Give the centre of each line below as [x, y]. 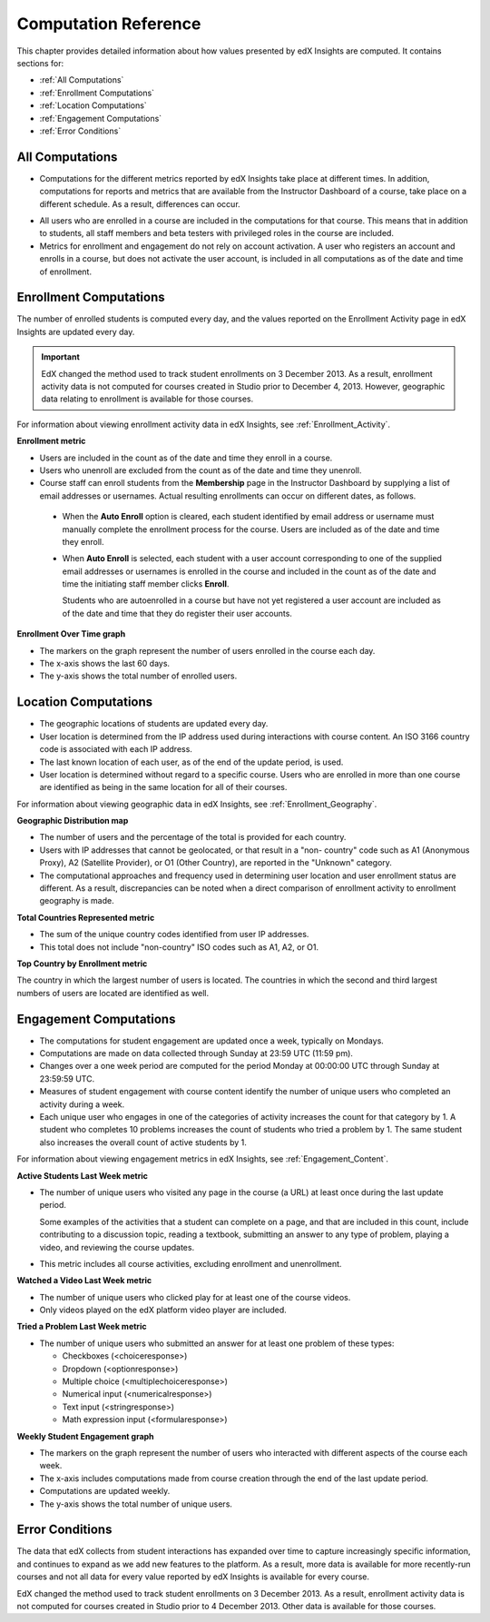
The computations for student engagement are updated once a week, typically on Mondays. [212, 1041]
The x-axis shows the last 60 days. [105, 664]
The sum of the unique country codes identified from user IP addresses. [174, 935]
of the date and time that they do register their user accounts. [177, 613]
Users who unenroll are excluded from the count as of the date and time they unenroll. [201, 470]
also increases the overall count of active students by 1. [143, 1142]
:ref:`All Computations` [82, 80]
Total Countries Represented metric [86, 917]
